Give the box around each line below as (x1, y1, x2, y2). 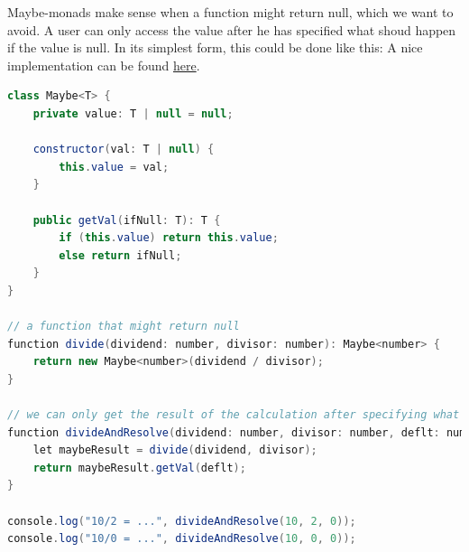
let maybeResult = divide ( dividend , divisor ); (32, 444, 317, 457)
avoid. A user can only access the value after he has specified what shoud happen (7, 20, 456, 39)
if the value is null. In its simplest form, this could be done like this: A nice (7, 38, 423, 57)
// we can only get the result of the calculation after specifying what (7, 408, 460, 422)
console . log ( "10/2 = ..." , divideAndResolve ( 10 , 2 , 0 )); (7, 514, 356, 528)
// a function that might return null (7, 320, 240, 333)
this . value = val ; (59, 160, 170, 173)
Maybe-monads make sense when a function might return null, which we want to (7, 3, 454, 21)
